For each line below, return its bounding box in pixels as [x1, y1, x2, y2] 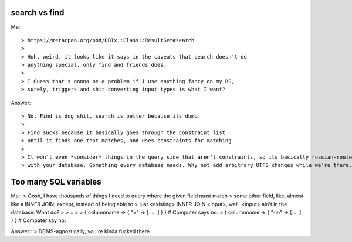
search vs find [11, 8, 65, 18]
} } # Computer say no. [11, 217, 66, 224]
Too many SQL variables [11, 177, 102, 187]
